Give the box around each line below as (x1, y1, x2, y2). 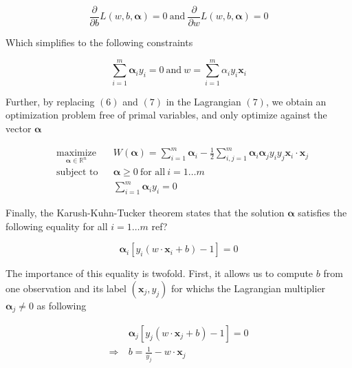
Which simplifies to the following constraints (5, 35, 193, 50)
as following (36, 298, 87, 313)
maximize (56, 148, 97, 159)
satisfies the (298, 205, 347, 220)
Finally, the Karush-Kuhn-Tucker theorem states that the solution (5, 205, 285, 220)
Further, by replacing (5, 94, 95, 108)
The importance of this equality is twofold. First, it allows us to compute (5, 266, 313, 280)
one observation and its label (5, 281, 126, 296)
